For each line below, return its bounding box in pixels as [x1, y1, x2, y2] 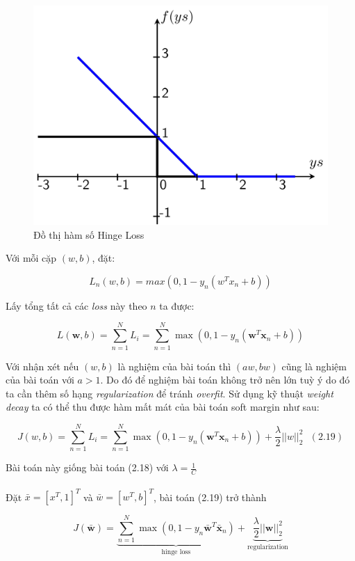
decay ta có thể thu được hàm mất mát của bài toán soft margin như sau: [6, 400, 320, 414]
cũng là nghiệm [281, 358, 347, 373]
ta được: [159, 298, 195, 313]
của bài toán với [6, 372, 74, 387]
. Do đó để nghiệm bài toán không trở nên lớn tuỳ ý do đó [100, 372, 350, 387]
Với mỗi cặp [6, 251, 57, 265]
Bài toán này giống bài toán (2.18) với [6, 460, 169, 475]
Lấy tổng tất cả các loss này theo [6, 298, 147, 313]
